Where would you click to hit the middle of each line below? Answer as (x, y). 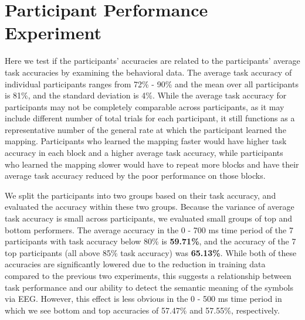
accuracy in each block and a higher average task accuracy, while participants (144, 153)
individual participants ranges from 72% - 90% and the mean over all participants (152, 84)
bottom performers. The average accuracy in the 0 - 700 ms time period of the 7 (149, 229)
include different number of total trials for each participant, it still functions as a (150, 118)
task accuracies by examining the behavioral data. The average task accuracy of (148, 72)
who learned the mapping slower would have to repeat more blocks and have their (152, 164)
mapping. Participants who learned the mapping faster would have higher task (146, 141)
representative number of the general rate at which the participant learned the (145, 129)
